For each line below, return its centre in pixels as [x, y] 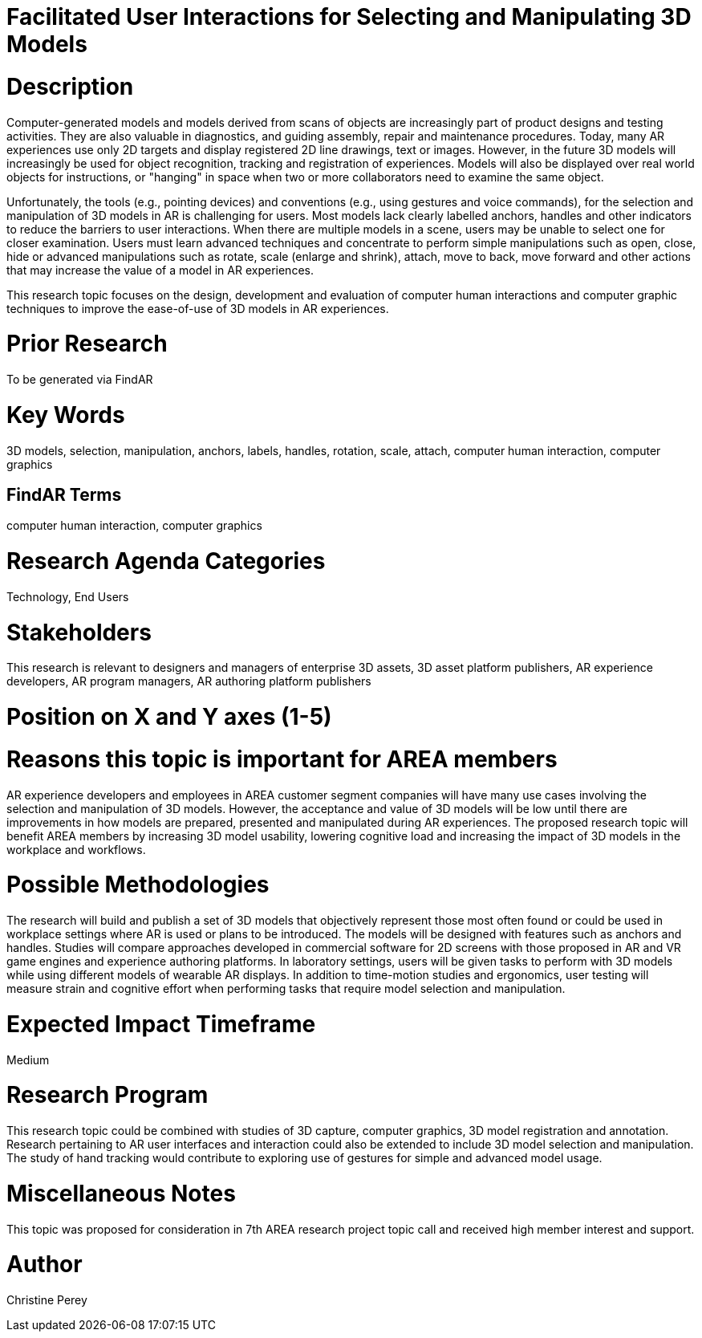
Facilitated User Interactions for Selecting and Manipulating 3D [349, 17]
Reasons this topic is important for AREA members [282, 759]
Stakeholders [79, 632]
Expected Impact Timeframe [161, 1024]
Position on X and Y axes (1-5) [169, 717]
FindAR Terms [64, 494]
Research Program [108, 1095]
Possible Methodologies [138, 885]
